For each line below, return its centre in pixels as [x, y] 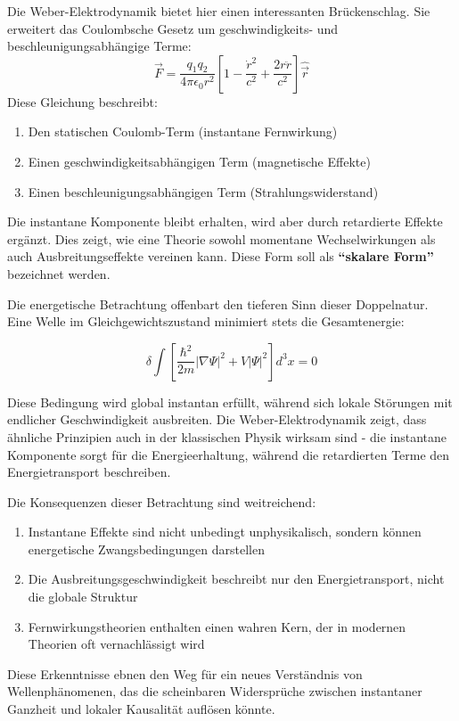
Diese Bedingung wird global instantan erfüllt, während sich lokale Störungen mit [230, 401]
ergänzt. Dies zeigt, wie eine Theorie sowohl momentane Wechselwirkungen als [221, 238]
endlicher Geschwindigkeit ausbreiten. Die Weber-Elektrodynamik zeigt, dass [217, 419]
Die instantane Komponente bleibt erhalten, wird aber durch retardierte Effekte [225, 221]
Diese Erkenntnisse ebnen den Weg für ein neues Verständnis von [185, 673]
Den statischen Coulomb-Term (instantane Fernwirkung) [183, 131]
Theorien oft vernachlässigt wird [116, 644]
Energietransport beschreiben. [89, 472]
